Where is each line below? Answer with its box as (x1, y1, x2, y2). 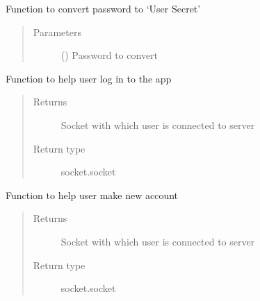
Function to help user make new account (6, 187, 179, 202)
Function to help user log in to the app (6, 71, 172, 85)
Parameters (33, 24, 81, 39)
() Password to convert (60, 48, 159, 62)
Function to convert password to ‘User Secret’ (6, 1, 201, 15)
